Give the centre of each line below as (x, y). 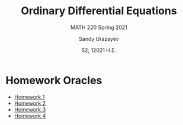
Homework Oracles (54, 80)
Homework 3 (30, 109)
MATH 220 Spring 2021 (99, 27)
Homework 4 (30, 116)
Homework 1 (29, 97)
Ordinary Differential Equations (99, 11)
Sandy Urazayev (99, 39)
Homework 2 (30, 103)
